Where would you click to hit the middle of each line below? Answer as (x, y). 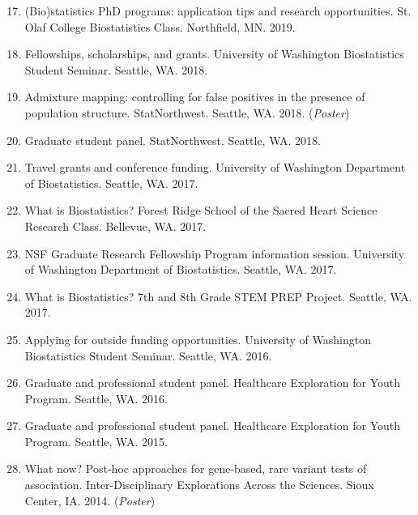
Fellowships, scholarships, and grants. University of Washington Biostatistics (214, 54)
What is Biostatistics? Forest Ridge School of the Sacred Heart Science (201, 210)
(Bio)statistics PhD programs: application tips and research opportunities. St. (218, 11)
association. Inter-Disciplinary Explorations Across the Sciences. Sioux (199, 485)
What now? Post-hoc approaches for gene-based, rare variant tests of (196, 468)
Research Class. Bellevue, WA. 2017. (115, 226)
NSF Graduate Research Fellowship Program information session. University (215, 253)
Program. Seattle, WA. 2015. (96, 441)
